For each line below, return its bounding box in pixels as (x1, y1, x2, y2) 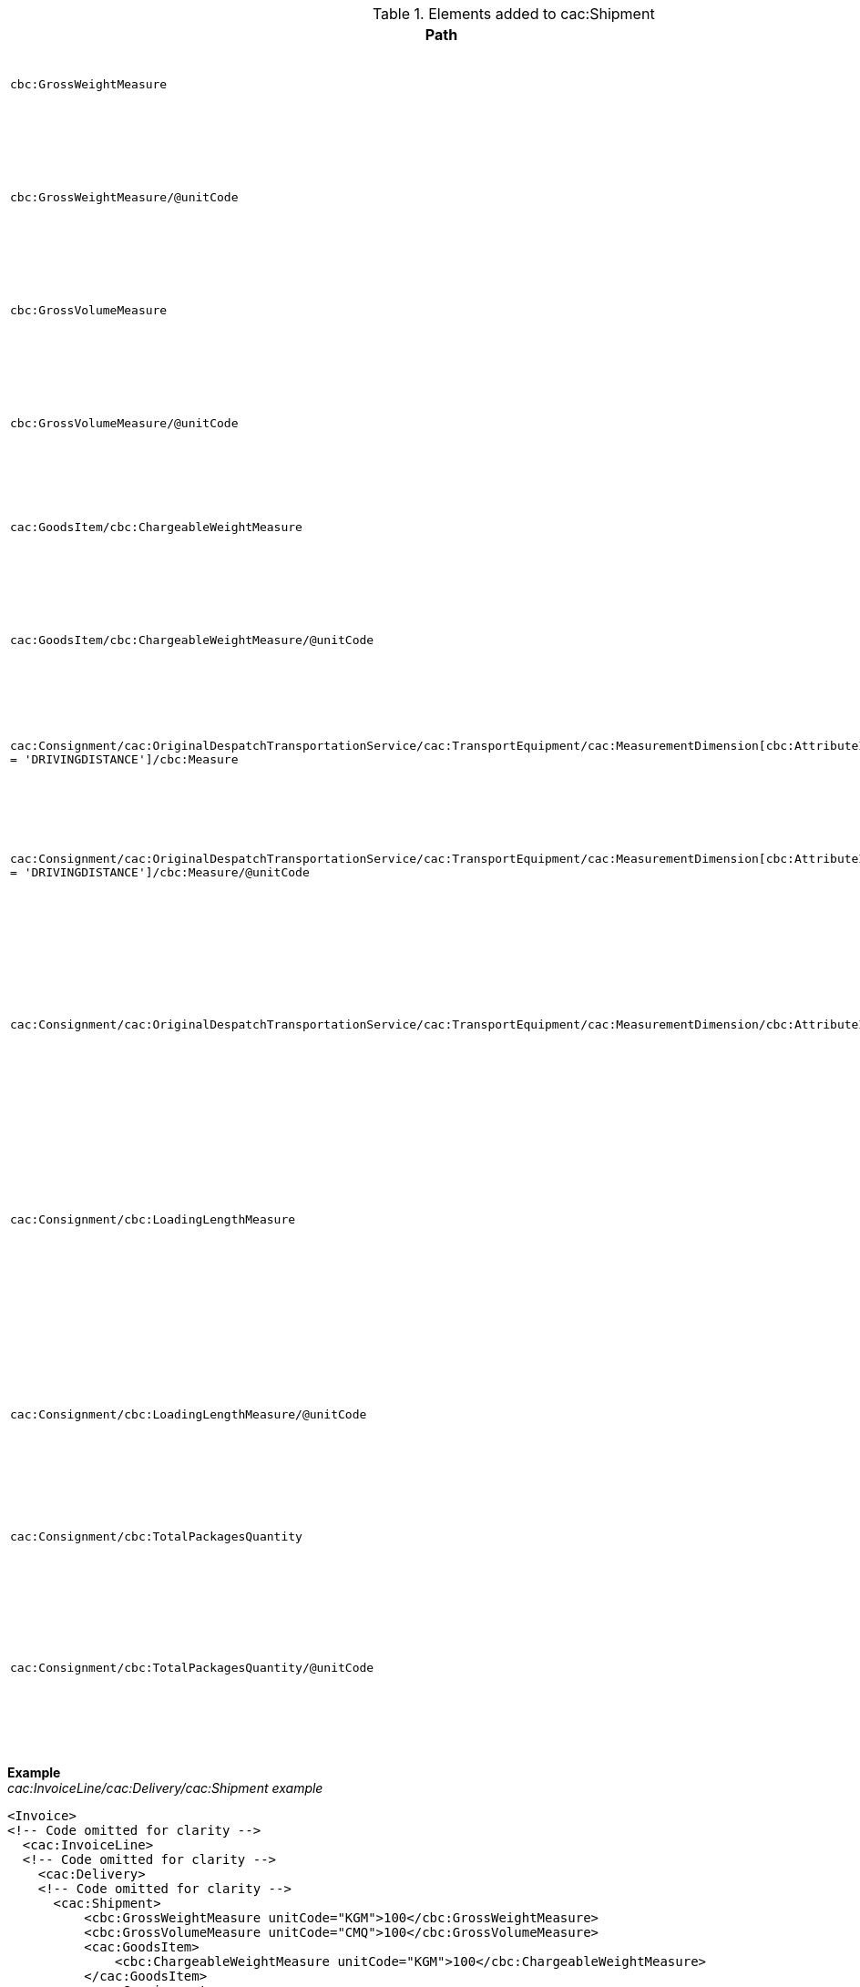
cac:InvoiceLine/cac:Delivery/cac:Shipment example (7, 1780, 323, 1796)
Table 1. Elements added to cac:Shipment (372, 5, 655, 23)
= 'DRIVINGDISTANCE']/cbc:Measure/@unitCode (10, 865, 310, 879)
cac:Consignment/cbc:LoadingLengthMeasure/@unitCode (10, 1407, 367, 1421)
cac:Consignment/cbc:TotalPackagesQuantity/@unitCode (10, 1660, 374, 1675)
